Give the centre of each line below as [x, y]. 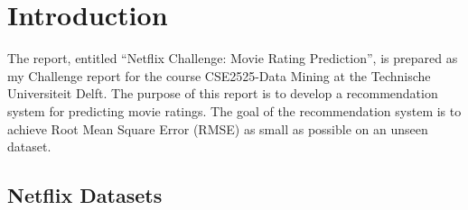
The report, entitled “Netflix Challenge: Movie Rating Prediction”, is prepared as [233, 58]
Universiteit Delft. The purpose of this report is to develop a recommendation [223, 93]
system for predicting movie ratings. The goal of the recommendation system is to [234, 110]
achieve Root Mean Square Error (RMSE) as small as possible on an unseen [218, 128]
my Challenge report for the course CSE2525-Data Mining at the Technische [219, 75]
